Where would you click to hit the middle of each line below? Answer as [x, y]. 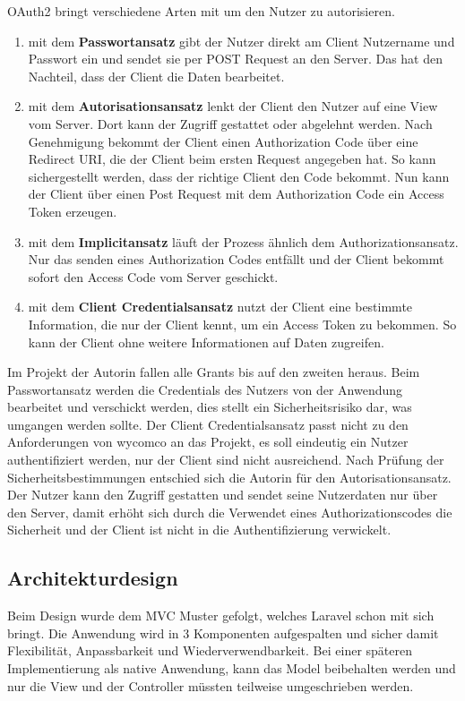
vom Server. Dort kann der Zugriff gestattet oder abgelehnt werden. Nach [230, 123]
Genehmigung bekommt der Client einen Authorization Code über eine [223, 141]
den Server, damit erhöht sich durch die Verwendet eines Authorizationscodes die [230, 512]
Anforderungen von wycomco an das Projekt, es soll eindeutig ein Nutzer [208, 442]
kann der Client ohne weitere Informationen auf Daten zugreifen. [206, 342]
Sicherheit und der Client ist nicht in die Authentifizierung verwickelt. [199, 530]
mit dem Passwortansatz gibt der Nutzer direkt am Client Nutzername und [241, 41]
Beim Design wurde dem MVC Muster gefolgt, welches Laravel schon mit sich [221, 616]
